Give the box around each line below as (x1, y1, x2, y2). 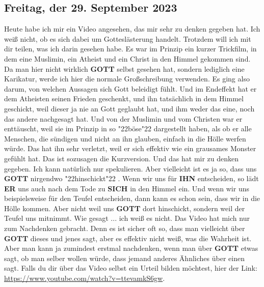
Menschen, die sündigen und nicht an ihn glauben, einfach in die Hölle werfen (4, 133, 246, 143)
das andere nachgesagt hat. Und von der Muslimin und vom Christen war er (4, 113, 243, 124)
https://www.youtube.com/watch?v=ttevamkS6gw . (4, 273, 165, 283)
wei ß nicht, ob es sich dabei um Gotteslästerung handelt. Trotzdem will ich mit (4, 33, 251, 44)
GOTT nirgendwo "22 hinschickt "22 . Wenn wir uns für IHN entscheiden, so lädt (4, 173, 259, 184)
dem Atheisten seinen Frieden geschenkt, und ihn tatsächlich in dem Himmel (4, 93, 244, 104)
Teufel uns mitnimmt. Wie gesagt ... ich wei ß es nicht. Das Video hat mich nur (4, 213, 250, 223)
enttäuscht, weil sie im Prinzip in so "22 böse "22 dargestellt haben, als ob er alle (4, 123, 252, 134)
